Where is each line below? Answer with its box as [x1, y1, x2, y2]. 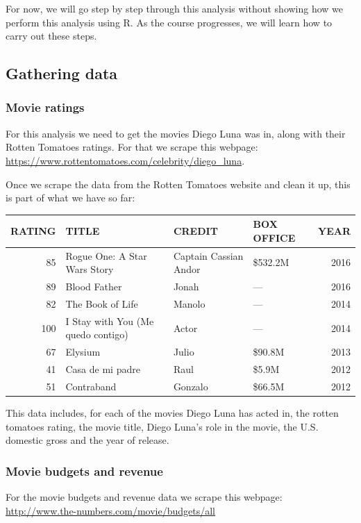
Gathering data [6, 63, 118, 84]
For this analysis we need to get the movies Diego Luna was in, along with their [6, 126, 346, 140]
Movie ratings [6, 99, 85, 116]
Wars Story [65, 262, 114, 276]
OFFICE [253, 230, 296, 244]
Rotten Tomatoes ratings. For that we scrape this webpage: [6, 140, 258, 154]
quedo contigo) [65, 327, 128, 342]
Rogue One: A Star [65, 248, 147, 263]
